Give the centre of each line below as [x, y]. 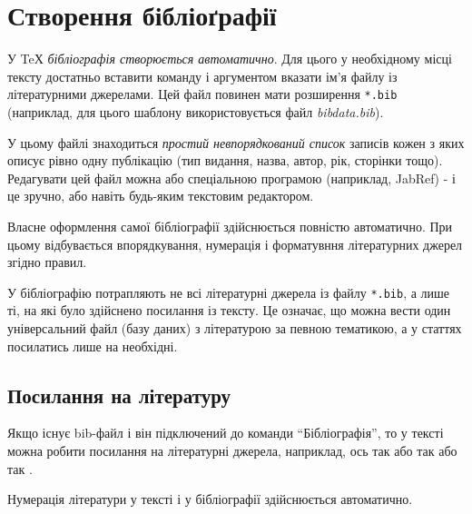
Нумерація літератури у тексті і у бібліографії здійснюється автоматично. [210, 499]
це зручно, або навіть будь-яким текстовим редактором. [161, 196]
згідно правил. [47, 262]
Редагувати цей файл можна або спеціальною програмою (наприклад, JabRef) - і [231, 178]
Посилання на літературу [119, 395]
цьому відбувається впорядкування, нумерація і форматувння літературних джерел [235, 244]
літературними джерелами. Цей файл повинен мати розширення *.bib [202, 94]
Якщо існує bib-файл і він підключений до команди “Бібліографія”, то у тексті [226, 433]
